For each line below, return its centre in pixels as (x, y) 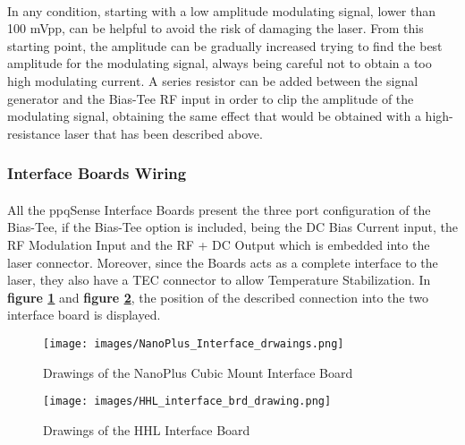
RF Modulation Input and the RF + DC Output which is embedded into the (219, 244)
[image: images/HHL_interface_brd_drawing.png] (187, 402)
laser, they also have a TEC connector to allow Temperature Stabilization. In (219, 280)
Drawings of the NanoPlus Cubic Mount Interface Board (198, 372)
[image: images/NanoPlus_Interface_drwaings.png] (194, 343)
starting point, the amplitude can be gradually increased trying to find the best (225, 45)
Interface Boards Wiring (97, 173)
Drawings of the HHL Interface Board (147, 429)
